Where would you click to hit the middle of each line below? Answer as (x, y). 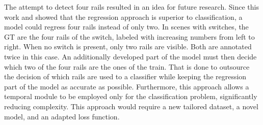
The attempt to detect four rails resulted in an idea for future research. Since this (131, 7)
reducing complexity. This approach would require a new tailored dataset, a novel (131, 106)
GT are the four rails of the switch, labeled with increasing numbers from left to (129, 36)
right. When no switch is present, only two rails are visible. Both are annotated (128, 46)
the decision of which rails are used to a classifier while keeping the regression (125, 76)
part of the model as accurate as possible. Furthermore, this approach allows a (127, 86)
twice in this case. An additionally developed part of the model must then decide (130, 56)
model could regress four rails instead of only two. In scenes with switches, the (126, 27)
